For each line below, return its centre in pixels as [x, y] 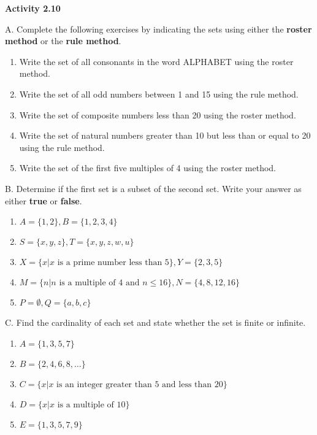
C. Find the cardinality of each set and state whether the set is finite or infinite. [155, 322]
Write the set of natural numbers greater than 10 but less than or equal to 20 [165, 135]
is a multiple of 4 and [99, 283]
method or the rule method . [63, 41]
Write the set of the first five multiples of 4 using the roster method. [147, 168]
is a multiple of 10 [91, 405]
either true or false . [44, 200]
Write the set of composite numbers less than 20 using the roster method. [158, 114]
